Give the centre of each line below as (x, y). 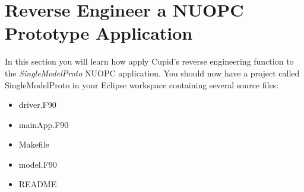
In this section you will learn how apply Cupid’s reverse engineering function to (149, 61)
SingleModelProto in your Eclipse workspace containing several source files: (142, 84)
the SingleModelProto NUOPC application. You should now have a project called (152, 73)
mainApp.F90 (44, 124)
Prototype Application (99, 33)
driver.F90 (37, 105)
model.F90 (38, 164)
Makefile (34, 144)
